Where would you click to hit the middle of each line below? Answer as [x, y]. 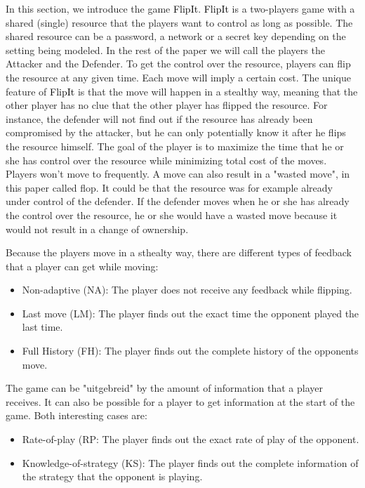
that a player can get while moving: [82, 266]
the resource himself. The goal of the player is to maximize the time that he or [175, 146]
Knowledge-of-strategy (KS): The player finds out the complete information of [190, 462]
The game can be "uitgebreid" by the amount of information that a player [164, 388]
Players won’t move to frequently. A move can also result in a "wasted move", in [178, 174]
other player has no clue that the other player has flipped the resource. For [167, 105]
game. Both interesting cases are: [77, 415]
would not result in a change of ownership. [97, 229]
